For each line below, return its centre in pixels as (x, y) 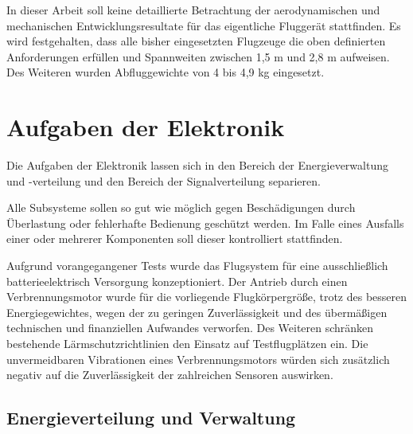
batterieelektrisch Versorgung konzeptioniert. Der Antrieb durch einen (177, 281)
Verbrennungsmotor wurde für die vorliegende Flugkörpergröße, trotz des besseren (207, 297)
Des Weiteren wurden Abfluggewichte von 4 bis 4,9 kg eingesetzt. (166, 72)
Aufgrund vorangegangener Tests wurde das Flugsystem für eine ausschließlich (197, 266)
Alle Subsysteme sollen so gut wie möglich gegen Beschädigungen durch (181, 207)
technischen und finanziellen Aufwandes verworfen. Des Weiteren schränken (190, 328)
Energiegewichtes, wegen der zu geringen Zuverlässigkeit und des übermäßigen (197, 312)
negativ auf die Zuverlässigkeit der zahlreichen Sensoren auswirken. (170, 375)
